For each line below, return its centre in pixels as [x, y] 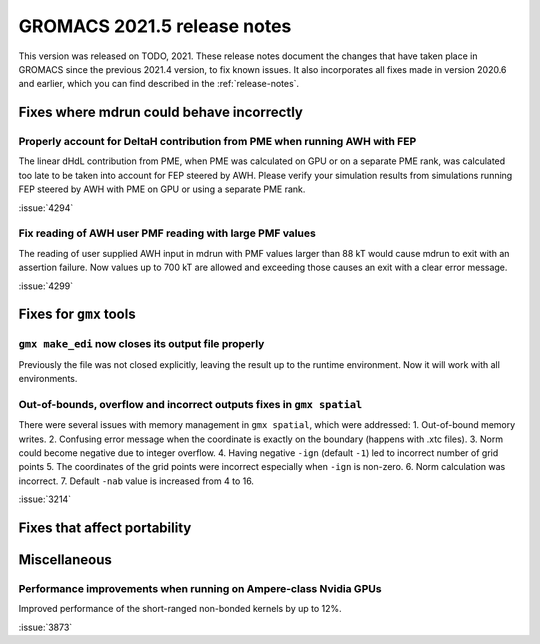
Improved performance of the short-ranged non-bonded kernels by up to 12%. [180, 609]
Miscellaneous [65, 560]
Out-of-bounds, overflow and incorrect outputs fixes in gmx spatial [190, 404]
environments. [48, 379]
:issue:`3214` [45, 499]
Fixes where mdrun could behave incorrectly [161, 112]
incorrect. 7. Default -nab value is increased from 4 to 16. [136, 481]
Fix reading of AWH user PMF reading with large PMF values [167, 233]
